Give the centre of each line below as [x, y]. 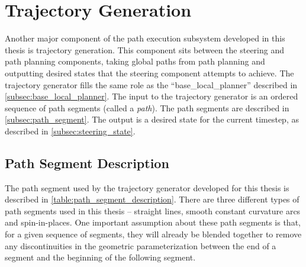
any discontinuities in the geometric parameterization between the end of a [141, 245]
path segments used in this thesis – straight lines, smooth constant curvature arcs [153, 210]
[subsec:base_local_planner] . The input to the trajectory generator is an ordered [152, 96]
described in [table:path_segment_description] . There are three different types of [152, 199]
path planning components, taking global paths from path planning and [135, 61]
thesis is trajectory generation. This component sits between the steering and [144, 49]
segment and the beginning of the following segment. [100, 257]
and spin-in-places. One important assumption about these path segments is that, [153, 222]
